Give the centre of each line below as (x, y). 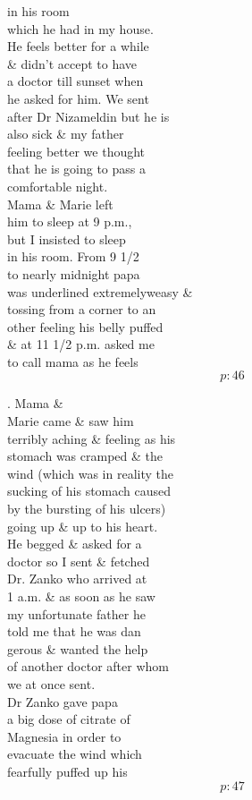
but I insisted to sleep (67, 238)
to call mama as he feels (73, 361)
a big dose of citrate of (69, 719)
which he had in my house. (80, 28)
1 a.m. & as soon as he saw (81, 596)
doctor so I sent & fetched (79, 561)
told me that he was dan (74, 631)
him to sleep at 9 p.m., (70, 221)
